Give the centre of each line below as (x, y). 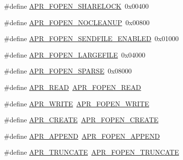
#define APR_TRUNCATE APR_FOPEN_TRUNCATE (91, 152)
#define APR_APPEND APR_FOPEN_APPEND (82, 136)
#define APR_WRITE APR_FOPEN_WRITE (77, 103)
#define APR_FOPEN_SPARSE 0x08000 (68, 71)
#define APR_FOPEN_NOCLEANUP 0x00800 (77, 22)
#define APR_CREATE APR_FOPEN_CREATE (81, 120)
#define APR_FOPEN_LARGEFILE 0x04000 (75, 54)
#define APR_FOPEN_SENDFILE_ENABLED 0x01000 (91, 38)
